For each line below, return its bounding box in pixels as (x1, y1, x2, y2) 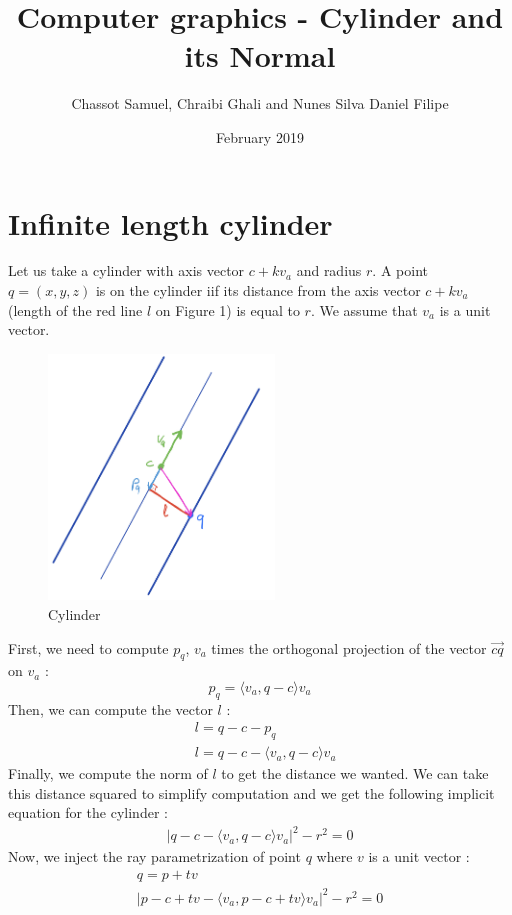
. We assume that (310, 299, 418, 320)
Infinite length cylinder (8, 202, 333, 243)
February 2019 (216, 126, 304, 147)
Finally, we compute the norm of (8, 763, 208, 784)
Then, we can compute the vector (8, 698, 213, 719)
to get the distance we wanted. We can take (221, 763, 489, 784)
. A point (372, 260, 428, 281)
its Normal (184, 35, 336, 76)
